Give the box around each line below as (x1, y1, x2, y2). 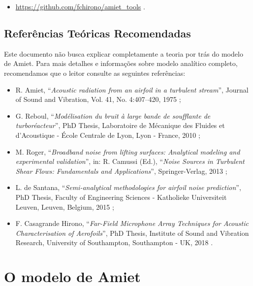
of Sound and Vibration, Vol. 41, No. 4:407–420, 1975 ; (15, 94, 181, 104)
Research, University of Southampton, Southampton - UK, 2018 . (15, 237, 213, 248)
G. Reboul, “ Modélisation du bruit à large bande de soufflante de (15, 110, 211, 121)
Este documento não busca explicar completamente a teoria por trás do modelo (4, 48, 243, 59)
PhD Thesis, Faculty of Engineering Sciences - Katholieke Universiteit (15, 191, 227, 202)
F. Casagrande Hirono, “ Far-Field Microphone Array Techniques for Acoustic (15, 218, 249, 228)
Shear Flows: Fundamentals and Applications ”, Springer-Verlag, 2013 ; (15, 165, 227, 176)
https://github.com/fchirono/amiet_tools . (15, 1, 145, 11)
